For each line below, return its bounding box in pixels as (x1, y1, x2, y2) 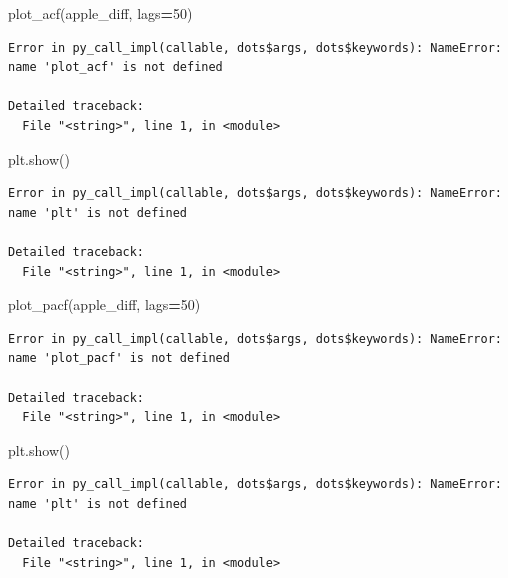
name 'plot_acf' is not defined (8, 60, 223, 75)
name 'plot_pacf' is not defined (8, 351, 230, 366)
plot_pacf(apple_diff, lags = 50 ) (8, 294, 201, 315)
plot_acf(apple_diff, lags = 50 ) (8, 3, 193, 23)
